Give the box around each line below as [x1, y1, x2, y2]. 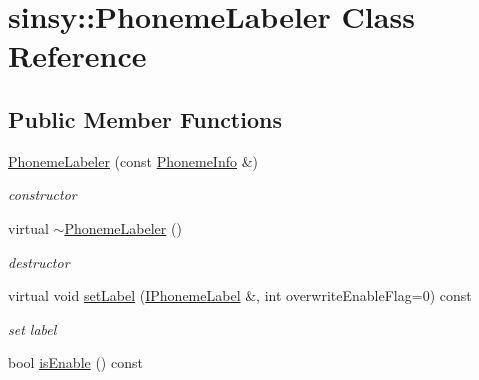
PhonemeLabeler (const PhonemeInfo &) [8, 150, 258, 171]
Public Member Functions [8, 103, 282, 134]
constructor [8, 184, 77, 205]
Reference [8, 35, 147, 76]
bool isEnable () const [8, 352, 143, 373]
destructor [8, 251, 70, 272]
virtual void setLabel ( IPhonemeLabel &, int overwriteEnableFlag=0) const [8, 285, 472, 306]
